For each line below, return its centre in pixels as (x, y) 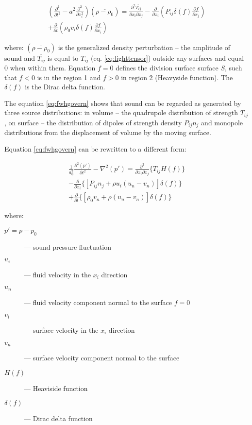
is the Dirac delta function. (65, 87)
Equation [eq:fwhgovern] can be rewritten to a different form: (95, 148)
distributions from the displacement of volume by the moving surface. (108, 132)
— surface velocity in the (61, 330)
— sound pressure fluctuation (67, 246)
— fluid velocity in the (58, 274)
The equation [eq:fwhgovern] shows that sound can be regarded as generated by (123, 103)
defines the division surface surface (167, 68)
